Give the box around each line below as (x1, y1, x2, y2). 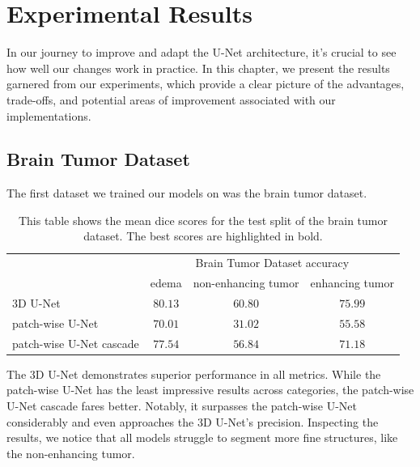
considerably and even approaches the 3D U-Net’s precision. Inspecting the (6, 413, 379, 430)
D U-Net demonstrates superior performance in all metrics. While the (35, 365, 381, 382)
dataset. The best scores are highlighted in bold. (83, 227, 323, 244)
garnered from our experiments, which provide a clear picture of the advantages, (6, 75, 405, 92)
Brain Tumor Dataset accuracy (195, 254, 350, 271)
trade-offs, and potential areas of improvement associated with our (6, 91, 336, 108)
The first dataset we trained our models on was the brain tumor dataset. (6, 185, 367, 202)
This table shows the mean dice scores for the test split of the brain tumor (18, 211, 388, 228)
